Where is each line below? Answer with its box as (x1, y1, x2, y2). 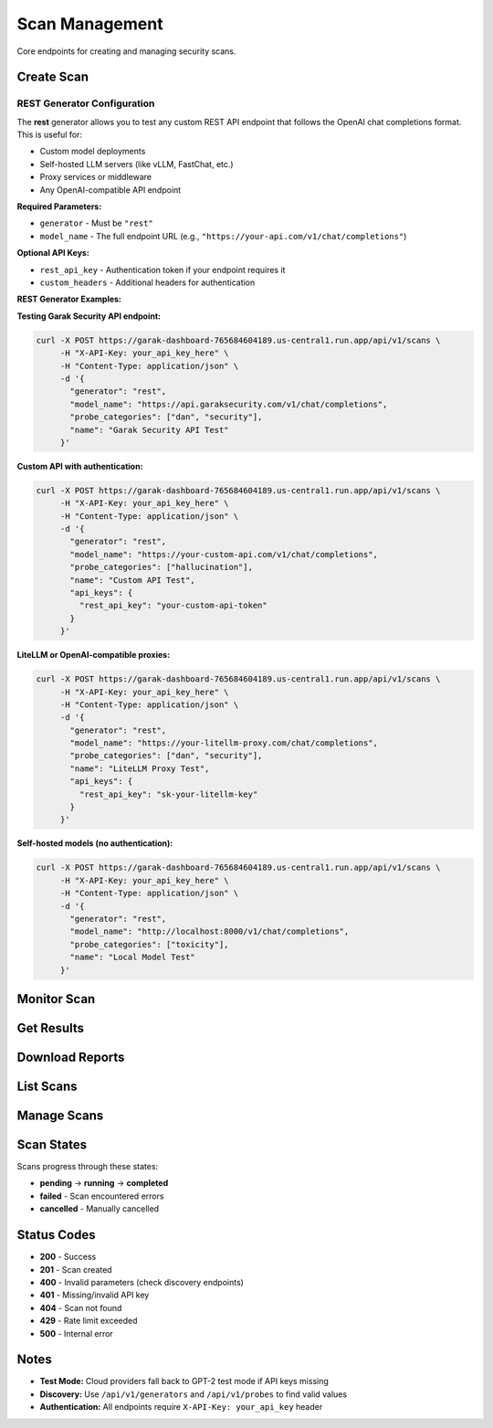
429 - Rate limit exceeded (39, 1316, 138, 1327)
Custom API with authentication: (16, 460, 143, 471)
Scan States (16, 1137, 88, 1152)
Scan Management (16, 14, 163, 34)
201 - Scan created (39, 1264, 113, 1275)
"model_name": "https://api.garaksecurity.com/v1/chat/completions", (69, 398, 388, 409)
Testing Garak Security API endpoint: (16, 311, 162, 322)
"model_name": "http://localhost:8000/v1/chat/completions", (69, 926, 350, 936)
